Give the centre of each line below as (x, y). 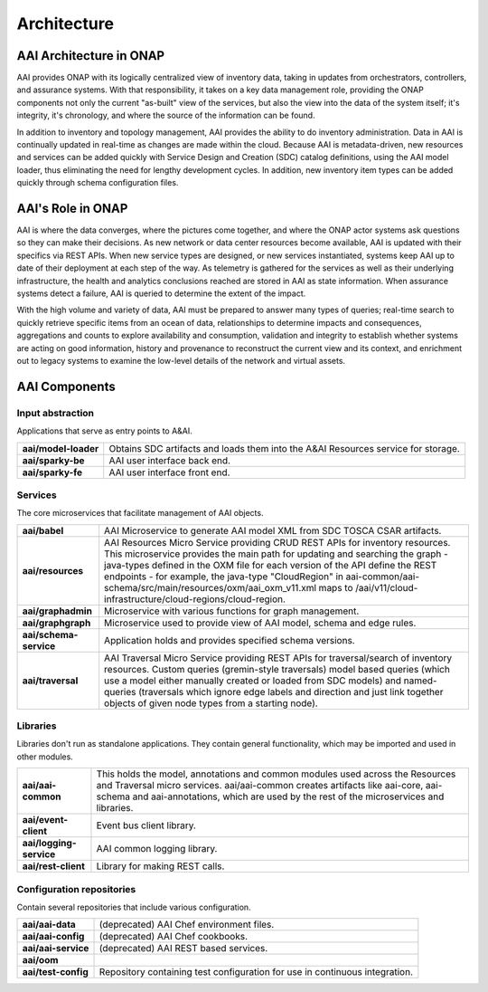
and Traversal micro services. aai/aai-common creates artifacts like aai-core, (260, 786)
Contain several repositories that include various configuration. (134, 907)
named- (420, 681)
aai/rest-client (53, 866)
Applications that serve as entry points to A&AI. (105, 431)
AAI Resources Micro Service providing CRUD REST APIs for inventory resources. (277, 542)
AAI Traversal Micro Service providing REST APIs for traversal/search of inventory (278, 658)
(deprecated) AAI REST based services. (183, 949)
